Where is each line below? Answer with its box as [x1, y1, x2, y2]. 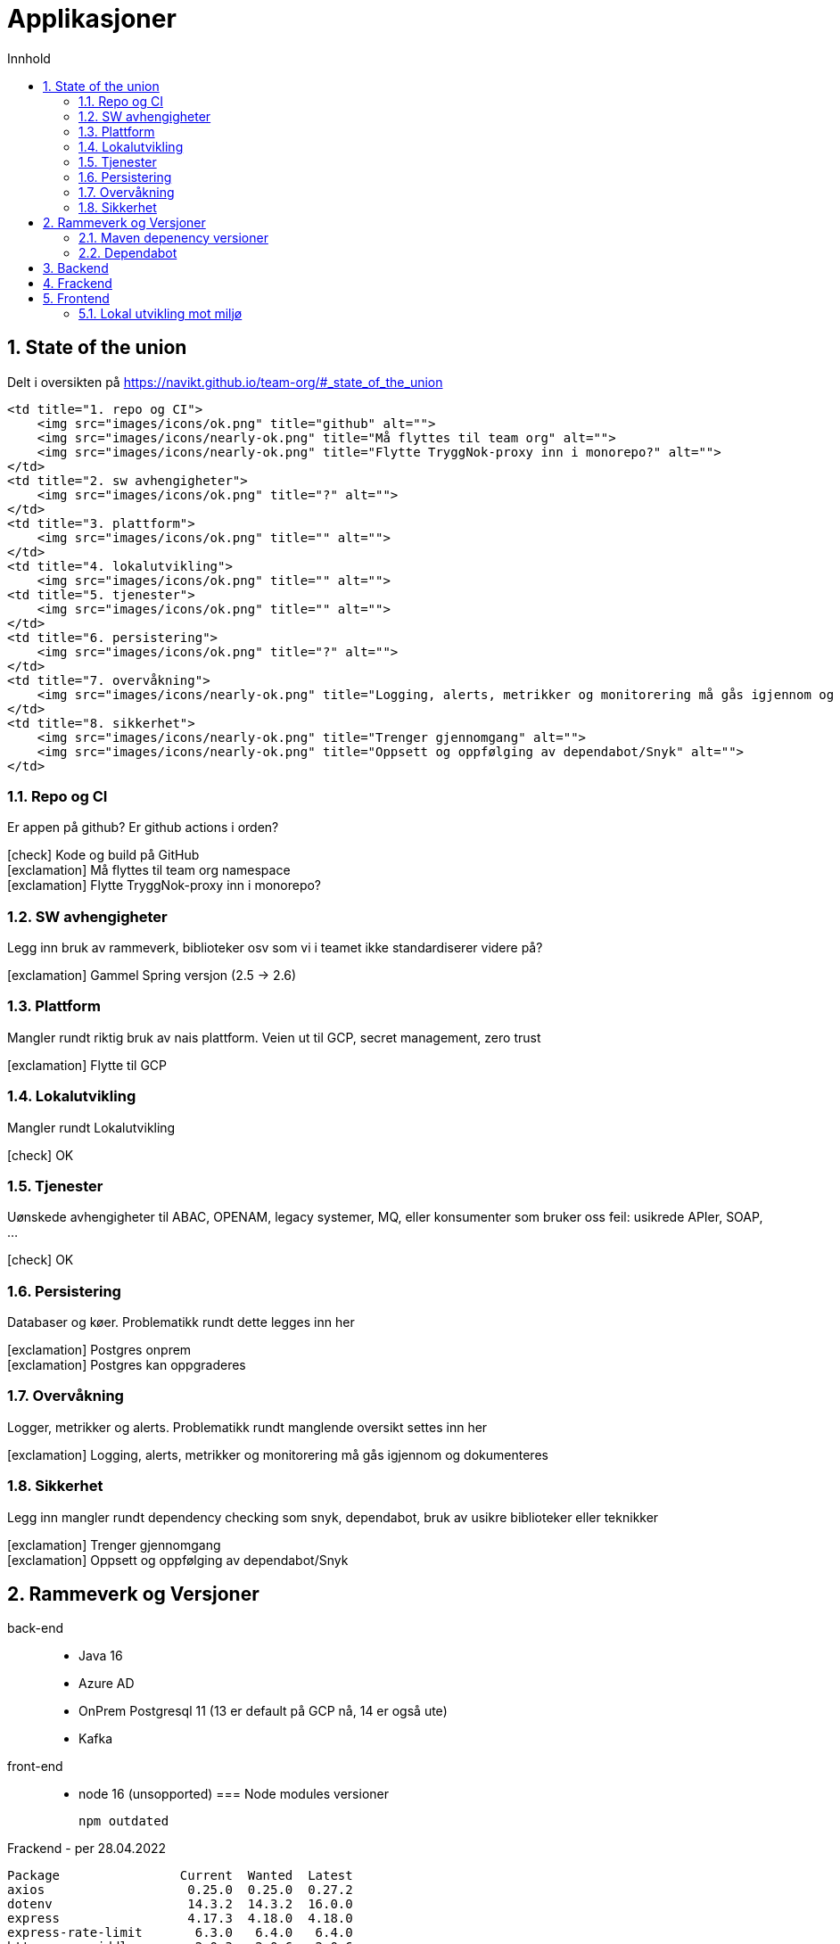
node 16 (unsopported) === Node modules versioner [78, 1786, 389, 1802]
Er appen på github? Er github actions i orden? [7, 820, 279, 836]
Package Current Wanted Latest [7, 1868, 353, 1883]
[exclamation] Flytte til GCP [7, 1057, 168, 1073]
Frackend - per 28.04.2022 [7, 1841, 167, 1857]
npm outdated [78, 1814, 169, 1829]
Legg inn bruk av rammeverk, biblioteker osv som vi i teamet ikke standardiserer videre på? [7, 940, 543, 956]
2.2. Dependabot [78, 244, 177, 260]
